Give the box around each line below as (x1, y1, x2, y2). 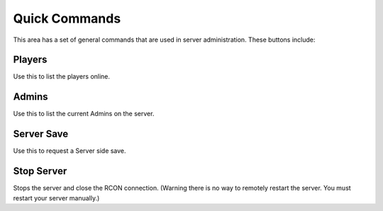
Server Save (13, 128, 69, 140)
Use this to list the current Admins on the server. (13, 110, 155, 118)
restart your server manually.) (13, 193, 100, 202)
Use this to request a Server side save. (13, 147, 127, 155)
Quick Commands (13, 11, 121, 26)
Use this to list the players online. (13, 72, 110, 81)
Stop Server (13, 165, 67, 177)
